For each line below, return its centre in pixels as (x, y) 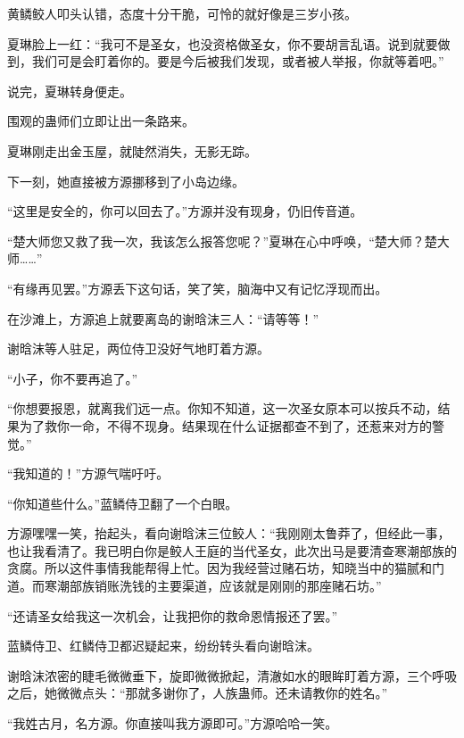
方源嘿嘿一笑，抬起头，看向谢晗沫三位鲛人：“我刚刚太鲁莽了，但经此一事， (229, 533)
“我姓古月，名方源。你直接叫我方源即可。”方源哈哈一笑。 (173, 723)
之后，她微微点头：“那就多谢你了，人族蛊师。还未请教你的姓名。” (198, 693)
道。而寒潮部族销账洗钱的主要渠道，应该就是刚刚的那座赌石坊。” (195, 586)
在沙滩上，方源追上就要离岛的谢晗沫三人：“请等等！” (163, 318)
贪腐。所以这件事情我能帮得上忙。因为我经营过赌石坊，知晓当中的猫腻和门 (226, 568)
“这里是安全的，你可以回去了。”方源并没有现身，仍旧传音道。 (185, 211)
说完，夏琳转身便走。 (70, 91)
